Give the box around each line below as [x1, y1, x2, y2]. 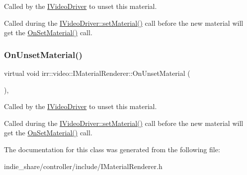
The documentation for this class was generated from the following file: [4, 144, 220, 154]
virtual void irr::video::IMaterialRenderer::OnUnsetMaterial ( [4, 68, 190, 78]
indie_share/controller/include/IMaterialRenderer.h [4, 161, 163, 171]
